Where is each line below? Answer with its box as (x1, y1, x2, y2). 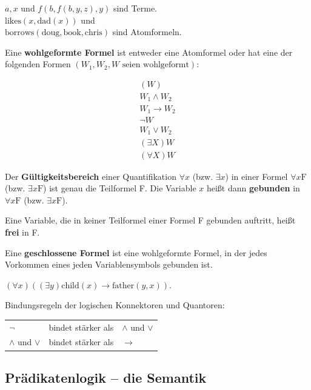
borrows (5, 28, 35, 38)
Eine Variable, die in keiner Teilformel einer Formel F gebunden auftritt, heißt (5, 214, 296, 226)
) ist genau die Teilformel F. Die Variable (43, 182, 196, 194)
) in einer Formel (225, 170, 288, 182)
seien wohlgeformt (122, 61, 189, 70)
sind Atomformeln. (112, 25, 182, 38)
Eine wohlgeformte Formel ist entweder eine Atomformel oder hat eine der (5, 45, 293, 58)
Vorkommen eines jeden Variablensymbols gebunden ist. (5, 258, 213, 271)
